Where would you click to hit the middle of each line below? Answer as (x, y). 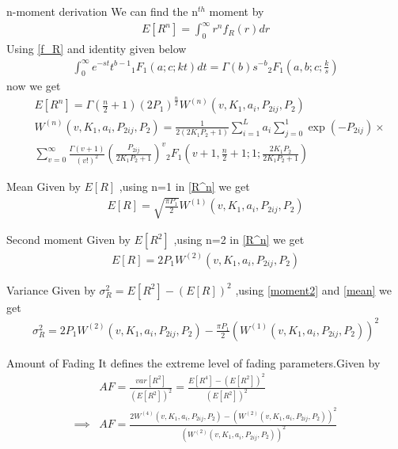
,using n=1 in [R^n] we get (184, 186)
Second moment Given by (68, 240)
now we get (34, 86)
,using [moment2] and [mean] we (314, 289)
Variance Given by (51, 289)
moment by (237, 11)
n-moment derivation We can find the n (102, 11)
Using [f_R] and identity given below (97, 48)
